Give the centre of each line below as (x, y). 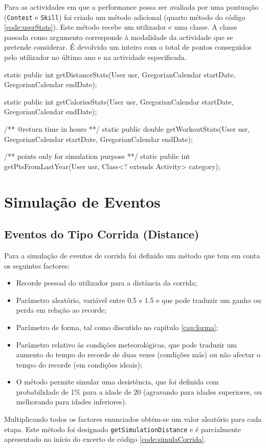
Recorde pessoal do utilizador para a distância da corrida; (107, 283)
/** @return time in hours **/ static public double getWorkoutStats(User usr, (127, 129)
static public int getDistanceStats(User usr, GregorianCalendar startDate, (120, 74)
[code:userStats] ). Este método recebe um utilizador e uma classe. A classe (121, 27)
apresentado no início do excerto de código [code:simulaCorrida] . (105, 439)
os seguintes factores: (37, 265)
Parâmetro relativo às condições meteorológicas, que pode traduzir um (126, 344)
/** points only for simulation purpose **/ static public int (97, 156)
